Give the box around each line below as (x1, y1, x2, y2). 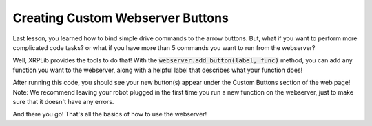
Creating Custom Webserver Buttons (12, 10, 229, 25)
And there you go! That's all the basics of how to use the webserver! (12, 110, 207, 118)
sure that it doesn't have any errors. (12, 97, 114, 105)
